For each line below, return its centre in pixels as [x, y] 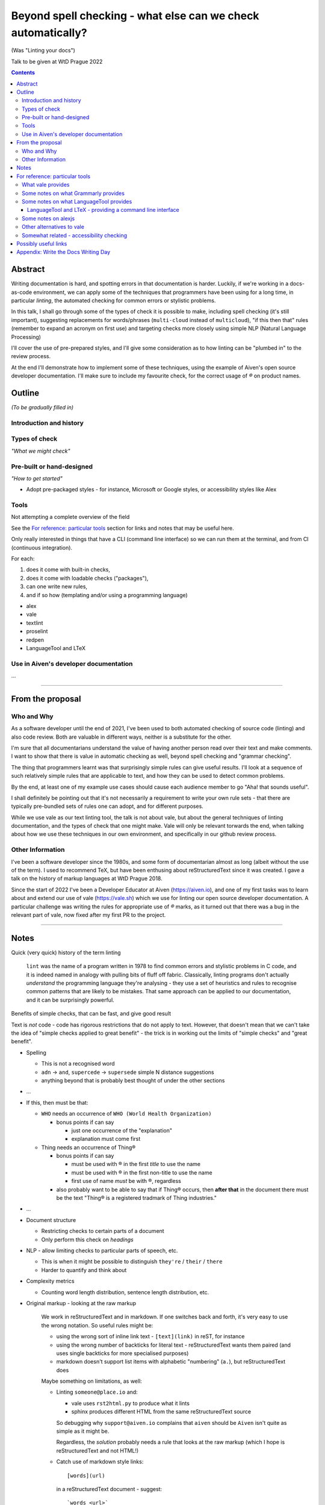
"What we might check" [41, 451]
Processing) [26, 337]
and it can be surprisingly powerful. [70, 1000]
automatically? [49, 33]
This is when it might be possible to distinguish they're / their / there [132, 1262]
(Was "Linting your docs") [43, 51]
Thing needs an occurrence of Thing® [88, 1147]
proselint [37, 631]
